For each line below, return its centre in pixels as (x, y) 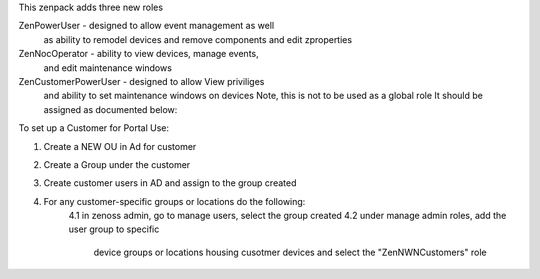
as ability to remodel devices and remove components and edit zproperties (198, 39)
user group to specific (114, 229)
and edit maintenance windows (107, 67)
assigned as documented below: (110, 109)
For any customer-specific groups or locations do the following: (174, 201)
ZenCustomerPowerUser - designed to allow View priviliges (141, 81)
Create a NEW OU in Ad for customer (120, 146)
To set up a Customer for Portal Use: (94, 128)
